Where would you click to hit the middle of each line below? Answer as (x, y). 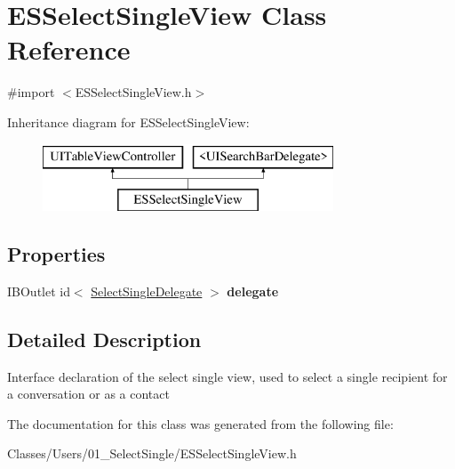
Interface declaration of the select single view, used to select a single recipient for (227, 376)
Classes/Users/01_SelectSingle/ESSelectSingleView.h (152, 453)
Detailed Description (104, 339)
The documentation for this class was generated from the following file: (200, 423)
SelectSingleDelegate (147, 291)
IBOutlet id (39, 291)
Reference (69, 49)
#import (31, 92)
